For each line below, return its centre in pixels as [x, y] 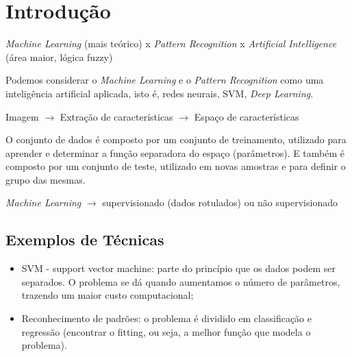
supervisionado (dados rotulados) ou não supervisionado [220, 202]
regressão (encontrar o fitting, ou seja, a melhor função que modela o [166, 331]
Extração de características [116, 116]
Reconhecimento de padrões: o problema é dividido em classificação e [166, 318]
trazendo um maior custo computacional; [108, 295]
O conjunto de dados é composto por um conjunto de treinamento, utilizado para [176, 139]
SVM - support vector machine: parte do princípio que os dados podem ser [179, 268]
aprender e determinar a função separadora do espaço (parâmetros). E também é [175, 152]
